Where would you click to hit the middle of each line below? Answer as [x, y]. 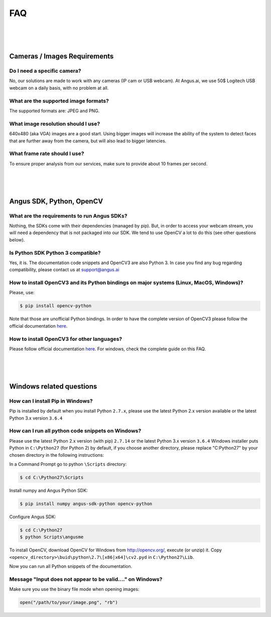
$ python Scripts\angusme [52, 537]
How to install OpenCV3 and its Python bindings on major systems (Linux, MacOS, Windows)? [126, 283]
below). [17, 240]
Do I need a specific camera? [45, 71]
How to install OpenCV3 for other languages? [66, 339]
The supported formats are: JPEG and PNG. [54, 111]
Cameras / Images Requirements [61, 56]
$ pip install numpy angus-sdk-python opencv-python [86, 503]
